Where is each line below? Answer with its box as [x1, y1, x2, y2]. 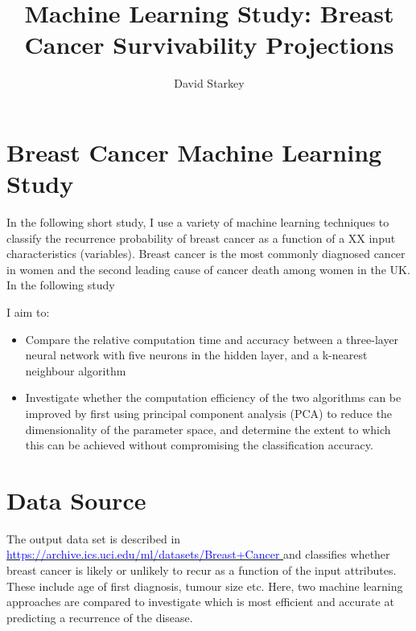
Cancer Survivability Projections [24, 28, 394, 61]
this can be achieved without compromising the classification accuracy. [25, 436, 373, 453]
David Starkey [174, 75, 245, 92]
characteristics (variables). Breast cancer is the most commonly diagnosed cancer [6, 245, 406, 262]
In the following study [6, 277, 115, 293]
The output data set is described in [6, 530, 181, 547]
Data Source [6, 483, 146, 516]
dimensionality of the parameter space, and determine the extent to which [25, 420, 391, 437]
